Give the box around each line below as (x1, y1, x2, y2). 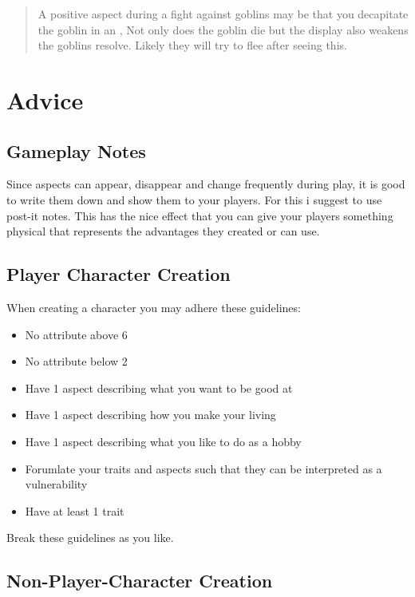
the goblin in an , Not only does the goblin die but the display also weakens (38, 21, 409, 38)
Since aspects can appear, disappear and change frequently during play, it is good (6, 176, 405, 192)
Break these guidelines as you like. (6, 529, 174, 546)
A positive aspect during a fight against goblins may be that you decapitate (38, 6, 409, 22)
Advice (6, 83, 84, 116)
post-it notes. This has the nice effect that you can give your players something (6, 207, 393, 223)
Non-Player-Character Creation (6, 568, 273, 593)
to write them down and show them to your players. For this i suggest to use (6, 191, 382, 208)
